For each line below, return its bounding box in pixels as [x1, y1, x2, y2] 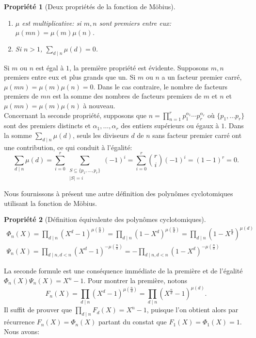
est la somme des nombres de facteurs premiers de [52, 91, 202, 101]
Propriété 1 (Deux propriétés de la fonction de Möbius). [4, 1, 176, 11]
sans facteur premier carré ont [152, 130, 242, 140]
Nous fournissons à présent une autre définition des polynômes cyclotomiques [4, 188, 233, 198]
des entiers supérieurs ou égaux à [121, 120, 219, 131]
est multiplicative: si [22, 17, 81, 28]
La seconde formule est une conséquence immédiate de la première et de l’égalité [4, 266, 243, 276]
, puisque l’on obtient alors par [146, 304, 239, 315]
